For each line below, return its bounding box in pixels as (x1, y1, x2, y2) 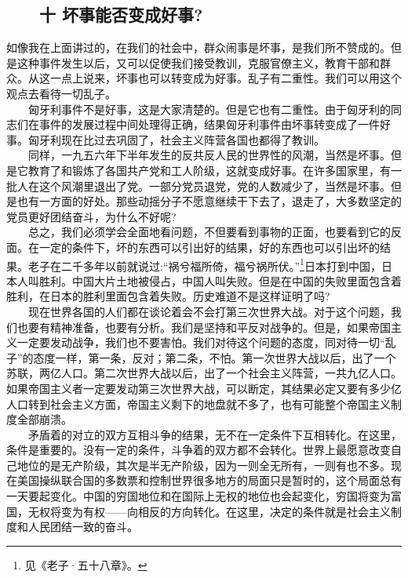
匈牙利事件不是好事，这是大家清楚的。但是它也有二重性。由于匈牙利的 (27, 100, 391, 117)
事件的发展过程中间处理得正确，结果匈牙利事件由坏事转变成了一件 (38, 116, 380, 133)
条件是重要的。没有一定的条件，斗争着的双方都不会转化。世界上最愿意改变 (6, 442, 391, 458)
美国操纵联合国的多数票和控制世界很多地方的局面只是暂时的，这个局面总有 (16, 472, 402, 489)
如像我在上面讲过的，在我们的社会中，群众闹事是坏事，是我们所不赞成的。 (6, 39, 391, 56)
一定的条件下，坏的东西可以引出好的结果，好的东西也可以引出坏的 (38, 238, 380, 255)
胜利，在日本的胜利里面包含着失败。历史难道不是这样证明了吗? (6, 288, 330, 304)
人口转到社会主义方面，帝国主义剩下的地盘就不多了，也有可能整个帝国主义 (6, 395, 391, 412)
